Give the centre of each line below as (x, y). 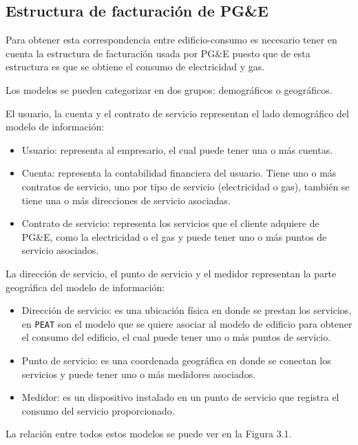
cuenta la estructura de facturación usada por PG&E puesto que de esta (158, 53)
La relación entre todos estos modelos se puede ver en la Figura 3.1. (149, 434)
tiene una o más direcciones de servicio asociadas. (126, 200)
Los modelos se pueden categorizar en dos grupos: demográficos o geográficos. (169, 89)
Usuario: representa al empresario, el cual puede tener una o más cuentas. (177, 149)
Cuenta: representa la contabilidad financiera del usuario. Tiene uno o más (179, 173)
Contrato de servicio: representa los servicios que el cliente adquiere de (170, 223)
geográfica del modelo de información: (85, 287)
